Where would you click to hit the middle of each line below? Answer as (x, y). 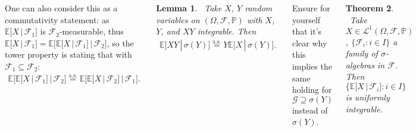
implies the (312, 66)
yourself (306, 19)
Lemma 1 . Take (189, 8)
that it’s (307, 31)
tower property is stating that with (68, 54)
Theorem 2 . (370, 8)
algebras (360, 65)
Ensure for (311, 8)
